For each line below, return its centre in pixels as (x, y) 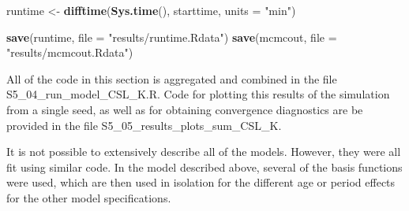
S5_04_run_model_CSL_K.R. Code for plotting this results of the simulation (198, 94)
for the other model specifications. (89, 197)
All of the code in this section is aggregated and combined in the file (172, 78)
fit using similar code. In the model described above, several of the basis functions (204, 167)
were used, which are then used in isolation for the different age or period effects (201, 182)
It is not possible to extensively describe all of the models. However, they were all (204, 152)
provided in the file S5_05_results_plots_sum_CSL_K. (144, 125)
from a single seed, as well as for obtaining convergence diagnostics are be (185, 109)
